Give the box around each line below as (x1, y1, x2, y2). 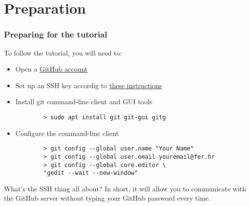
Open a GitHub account (15, 64, 88, 74)
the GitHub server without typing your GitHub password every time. (4, 193, 210, 203)
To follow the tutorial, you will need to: (4, 47, 122, 57)
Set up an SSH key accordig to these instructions (15, 80, 162, 90)
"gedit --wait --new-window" (43, 169, 138, 177)
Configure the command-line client (15, 128, 119, 138)
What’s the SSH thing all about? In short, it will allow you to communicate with (4, 183, 247, 193)
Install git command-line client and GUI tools (15, 96, 152, 107)
